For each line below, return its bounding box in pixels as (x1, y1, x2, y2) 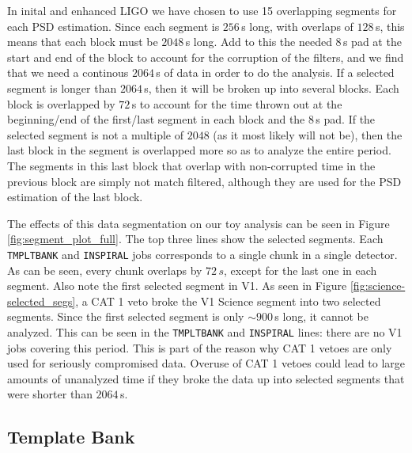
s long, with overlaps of (241, 17, 353, 34)
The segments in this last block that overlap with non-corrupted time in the (7, 157, 376, 173)
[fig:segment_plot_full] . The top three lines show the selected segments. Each (7, 230, 384, 247)
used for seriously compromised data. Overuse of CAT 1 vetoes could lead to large (7, 355, 406, 371)
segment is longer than (7, 79, 117, 96)
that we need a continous (7, 64, 129, 81)
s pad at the (342, 33, 402, 50)
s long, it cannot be (274, 308, 369, 325)
